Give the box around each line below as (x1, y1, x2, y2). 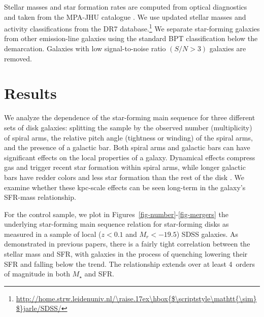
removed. (4, 53, 32, 63)
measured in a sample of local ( (4, 228, 102, 239)
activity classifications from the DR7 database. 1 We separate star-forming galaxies (4, 22, 260, 33)
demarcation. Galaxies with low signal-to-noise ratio (4, 43, 166, 54)
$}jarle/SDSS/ (16, 303, 61, 313)
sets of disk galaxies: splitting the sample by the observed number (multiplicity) (4, 122, 252, 132)
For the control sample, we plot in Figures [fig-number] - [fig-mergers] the (4, 208, 228, 219)
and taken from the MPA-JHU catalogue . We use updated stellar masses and (4, 11, 246, 22)
